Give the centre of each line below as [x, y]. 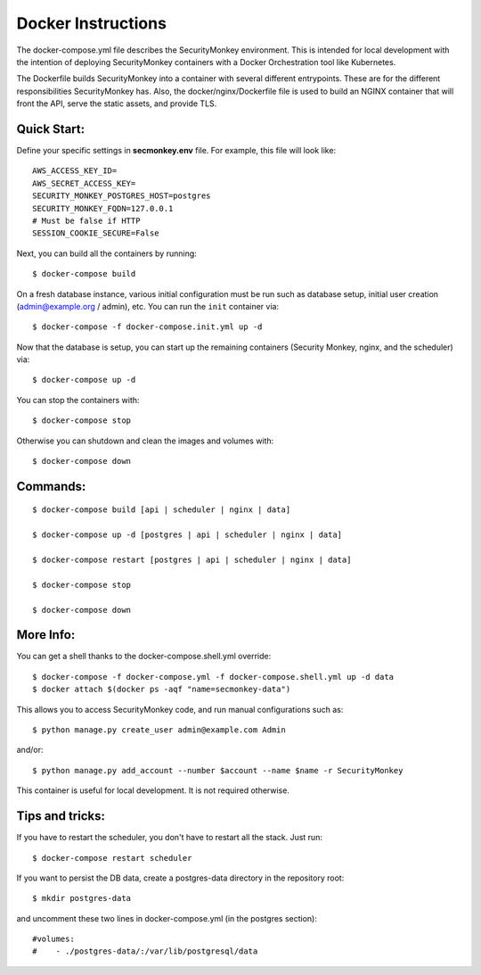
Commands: [51, 486]
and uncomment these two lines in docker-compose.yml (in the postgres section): [167, 918]
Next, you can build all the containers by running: [107, 253]
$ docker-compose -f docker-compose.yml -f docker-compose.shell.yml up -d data [213, 677]
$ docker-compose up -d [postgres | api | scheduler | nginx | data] [188, 535]
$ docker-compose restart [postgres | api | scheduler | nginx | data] [192, 560]
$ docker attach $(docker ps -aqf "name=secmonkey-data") [162, 690]
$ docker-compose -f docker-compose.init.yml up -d [147, 327]
